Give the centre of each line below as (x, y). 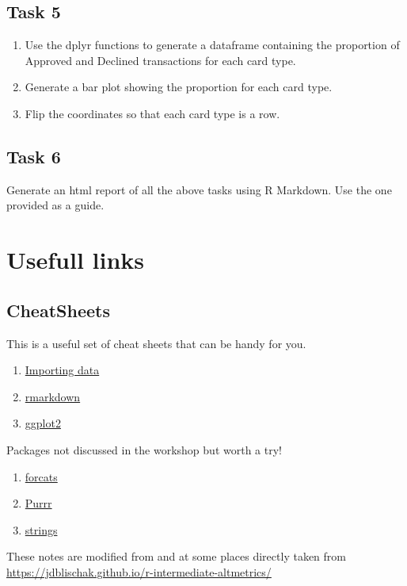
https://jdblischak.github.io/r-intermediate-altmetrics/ (139, 571)
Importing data (62, 370)
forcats (41, 476)
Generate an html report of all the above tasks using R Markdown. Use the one (199, 189)
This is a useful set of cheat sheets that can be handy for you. (156, 343)
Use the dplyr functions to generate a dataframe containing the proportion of (212, 45)
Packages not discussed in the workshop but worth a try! (144, 449)
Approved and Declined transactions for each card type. (160, 60)
